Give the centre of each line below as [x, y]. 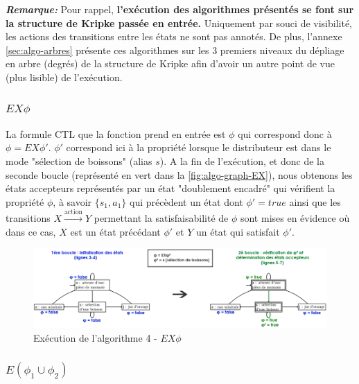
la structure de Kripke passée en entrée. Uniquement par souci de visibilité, [179, 23]
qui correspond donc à [285, 133]
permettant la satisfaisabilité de [161, 218]
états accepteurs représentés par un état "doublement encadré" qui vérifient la [170, 188]
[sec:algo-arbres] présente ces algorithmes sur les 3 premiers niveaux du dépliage [175, 50]
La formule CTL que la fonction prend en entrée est [116, 133]
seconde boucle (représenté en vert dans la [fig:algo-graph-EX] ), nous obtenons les [179, 174]
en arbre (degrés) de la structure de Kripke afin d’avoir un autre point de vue [170, 63]
